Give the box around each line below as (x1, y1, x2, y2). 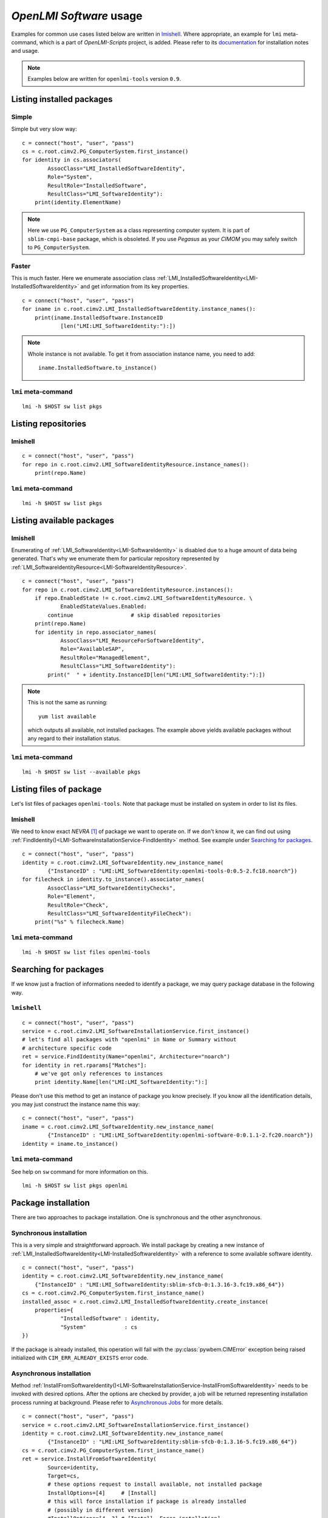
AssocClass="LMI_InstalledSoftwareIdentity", (47, 165, 185, 172)
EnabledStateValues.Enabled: (60, 603, 147, 610)
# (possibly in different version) (47, 1506, 154, 1513)
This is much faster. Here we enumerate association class (11, 274, 156, 282)
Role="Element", (47, 893, 96, 900)
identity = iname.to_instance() (22, 1140, 118, 1147)
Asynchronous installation (11, 1369, 91, 1378)
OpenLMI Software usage (11, 9, 143, 22)
